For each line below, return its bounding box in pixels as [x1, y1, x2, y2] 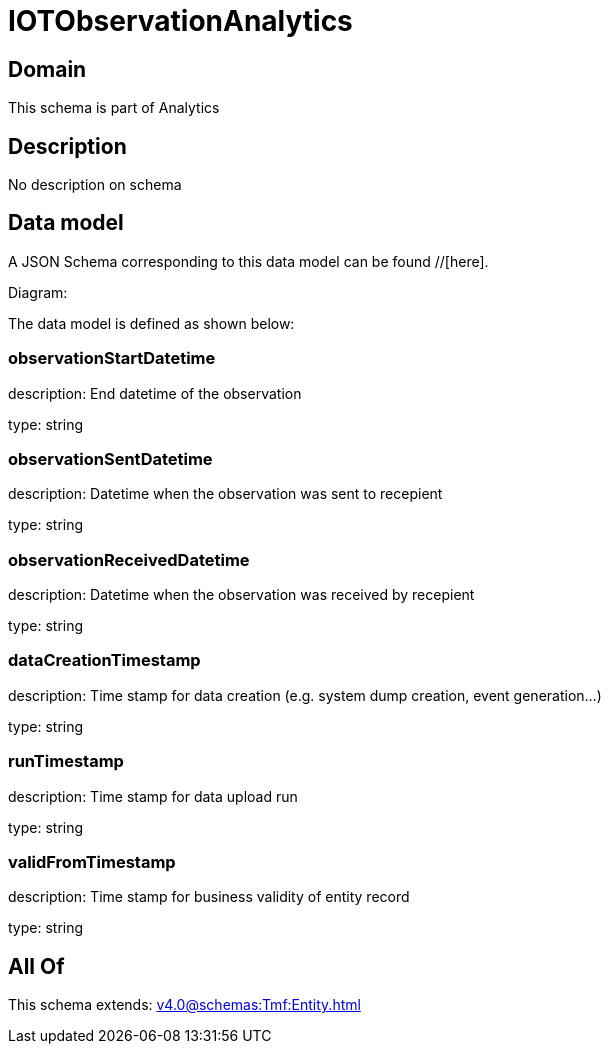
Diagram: [8, 283, 68, 301]
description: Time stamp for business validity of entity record [8, 888, 410, 906]
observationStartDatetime [8, 348, 216, 369]
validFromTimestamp [8, 851, 176, 872]
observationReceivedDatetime [8, 549, 250, 570]
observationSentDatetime [8, 448, 213, 469]
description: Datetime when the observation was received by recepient [8, 586, 475, 604]
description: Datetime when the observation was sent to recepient [8, 485, 443, 503]
